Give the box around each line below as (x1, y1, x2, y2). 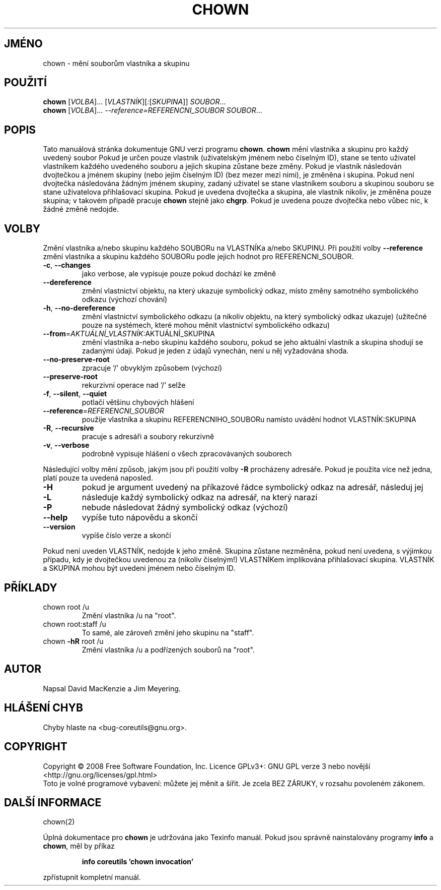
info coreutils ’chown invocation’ (82, 857, 194, 866)
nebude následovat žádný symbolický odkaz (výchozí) (82, 502, 288, 513)
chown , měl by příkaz (43, 842, 115, 851)
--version (43, 522, 76, 531)
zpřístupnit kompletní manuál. (43, 873, 141, 882)
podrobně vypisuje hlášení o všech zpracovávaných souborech (82, 449, 292, 458)
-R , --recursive (43, 424, 94, 433)
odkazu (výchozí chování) (82, 295, 168, 304)
